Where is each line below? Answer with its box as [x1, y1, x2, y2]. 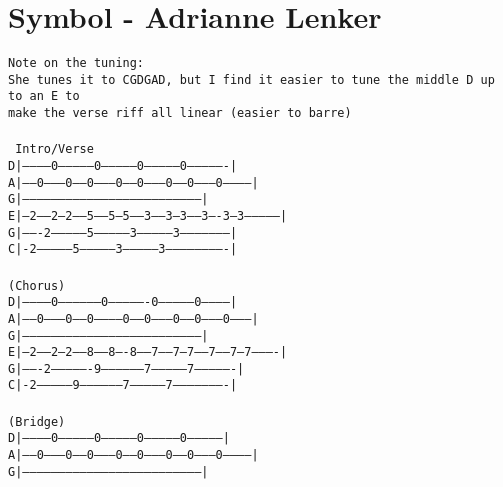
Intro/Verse [15, 142, 94, 157]
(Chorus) [8, 278, 66, 293]
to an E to [8, 89, 80, 104]
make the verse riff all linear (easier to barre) [8, 106, 352, 121]
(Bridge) [8, 414, 66, 429]
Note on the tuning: [8, 56, 145, 71]
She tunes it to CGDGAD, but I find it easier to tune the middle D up [8, 72, 495, 87]
